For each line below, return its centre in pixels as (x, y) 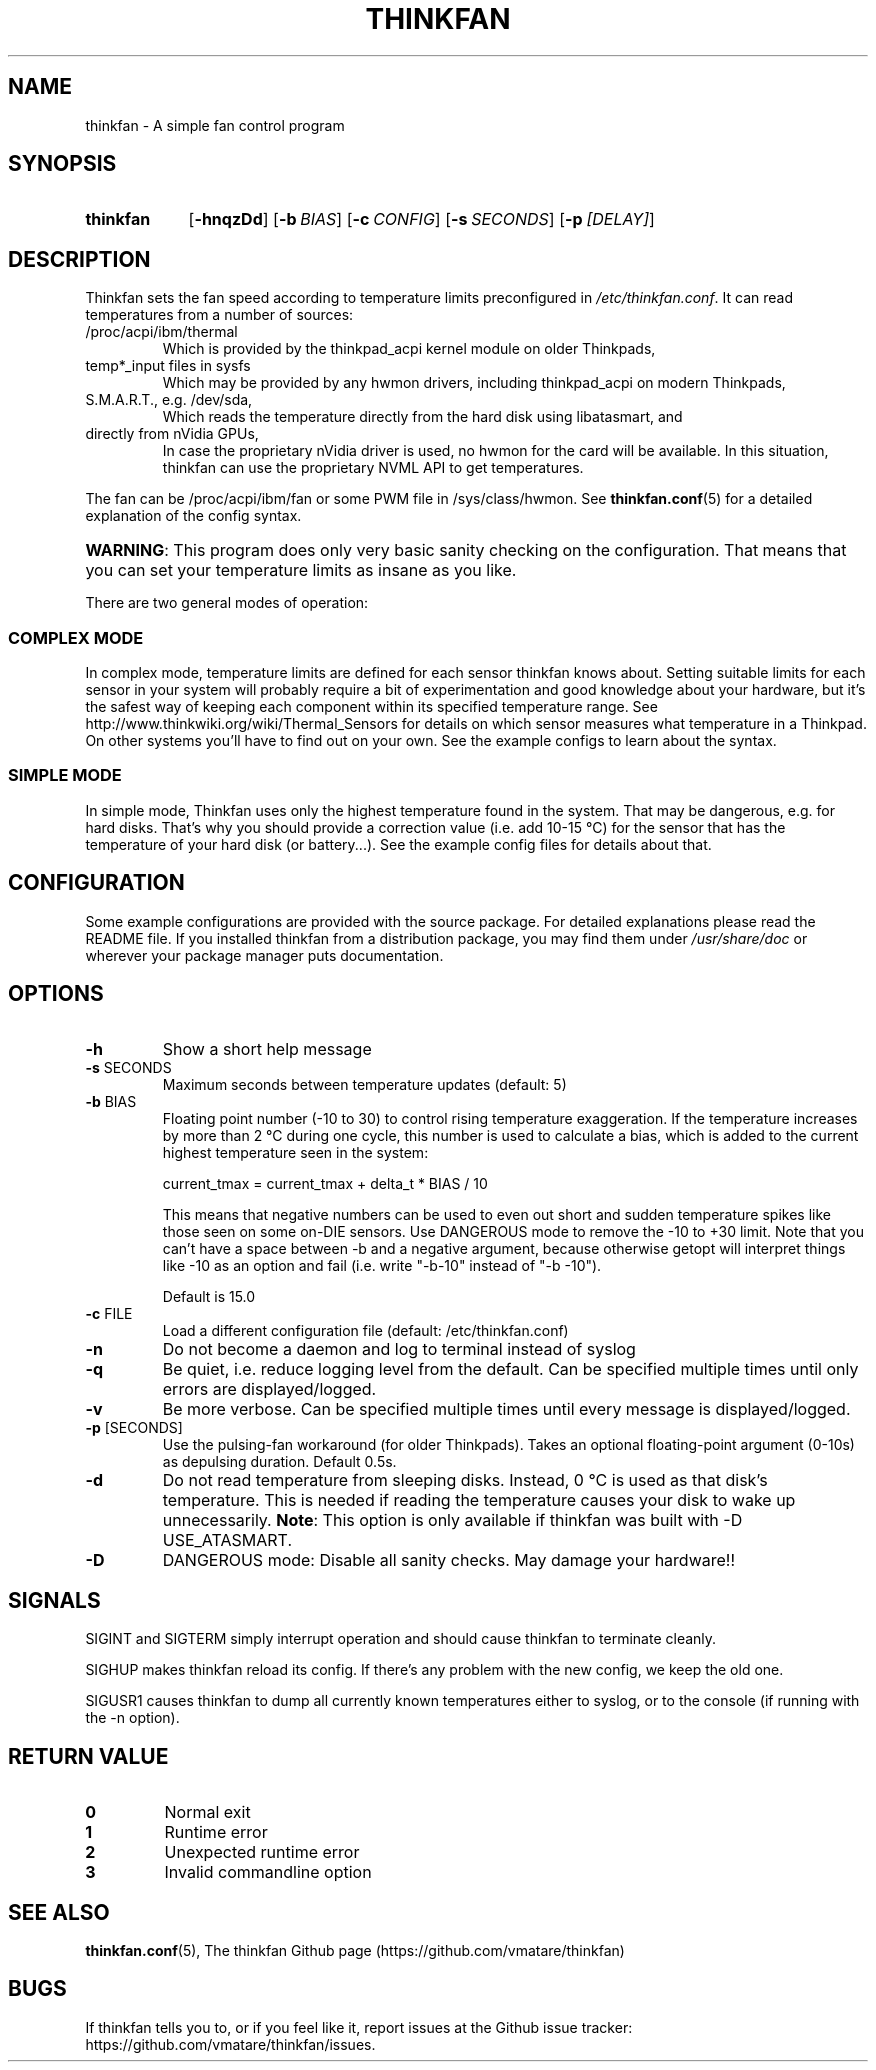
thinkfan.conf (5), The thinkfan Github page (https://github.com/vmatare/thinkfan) (355, 1950)
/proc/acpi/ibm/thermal (161, 332)
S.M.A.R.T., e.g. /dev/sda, (169, 400)
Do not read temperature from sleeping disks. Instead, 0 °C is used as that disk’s (465, 1480)
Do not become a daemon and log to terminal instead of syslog (399, 1349)
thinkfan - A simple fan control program (215, 125)
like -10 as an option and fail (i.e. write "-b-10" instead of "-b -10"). (382, 1266)
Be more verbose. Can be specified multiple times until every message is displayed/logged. (506, 1409)
